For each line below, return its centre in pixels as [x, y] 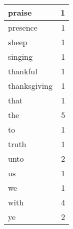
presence [23, 27]
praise [20, 12]
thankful [23, 71]
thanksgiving [30, 86]
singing [20, 56]
